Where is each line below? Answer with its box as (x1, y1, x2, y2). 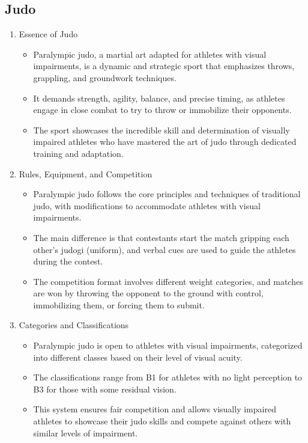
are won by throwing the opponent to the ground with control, (33, 287, 264, 299)
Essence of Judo (19, 28, 78, 40)
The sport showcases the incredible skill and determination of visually (33, 123, 290, 136)
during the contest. (33, 255, 103, 267)
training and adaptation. (33, 147, 124, 159)
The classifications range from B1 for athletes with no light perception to (33, 371, 303, 383)
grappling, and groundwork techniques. (33, 71, 177, 84)
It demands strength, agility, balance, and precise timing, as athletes (33, 91, 285, 104)
